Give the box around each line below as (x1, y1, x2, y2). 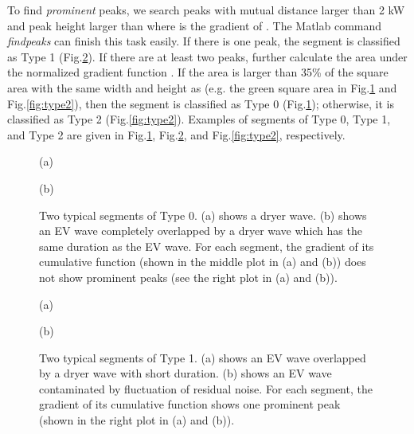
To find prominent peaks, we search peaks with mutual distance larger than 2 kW (7, 2, 405, 18)
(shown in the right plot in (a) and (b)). (39, 412, 235, 428)
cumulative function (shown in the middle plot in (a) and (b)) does (39, 253, 366, 270)
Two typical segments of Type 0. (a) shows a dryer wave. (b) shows (39, 206, 367, 223)
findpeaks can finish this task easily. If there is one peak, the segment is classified (7, 33, 400, 49)
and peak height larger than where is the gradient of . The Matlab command (7, 17, 382, 33)
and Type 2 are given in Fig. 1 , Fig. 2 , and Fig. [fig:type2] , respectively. (7, 126, 346, 143)
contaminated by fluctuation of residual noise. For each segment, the (39, 380, 373, 397)
